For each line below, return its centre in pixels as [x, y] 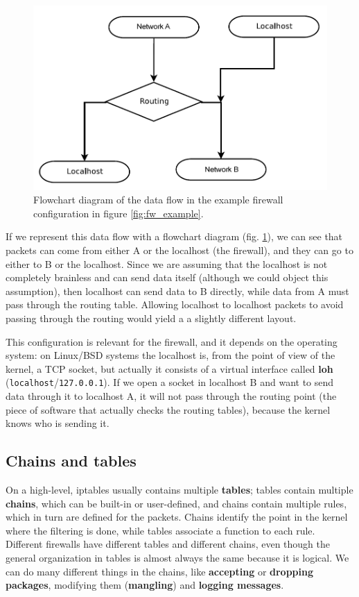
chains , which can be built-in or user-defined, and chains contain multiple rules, [176, 503]
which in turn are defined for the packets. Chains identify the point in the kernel [177, 517]
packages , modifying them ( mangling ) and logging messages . [145, 585]
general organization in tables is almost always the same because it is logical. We [177, 557]
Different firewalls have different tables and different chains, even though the [168, 544]
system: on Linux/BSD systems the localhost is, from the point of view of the [170, 355]
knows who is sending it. [58, 423]
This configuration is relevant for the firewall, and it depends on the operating [172, 341]
